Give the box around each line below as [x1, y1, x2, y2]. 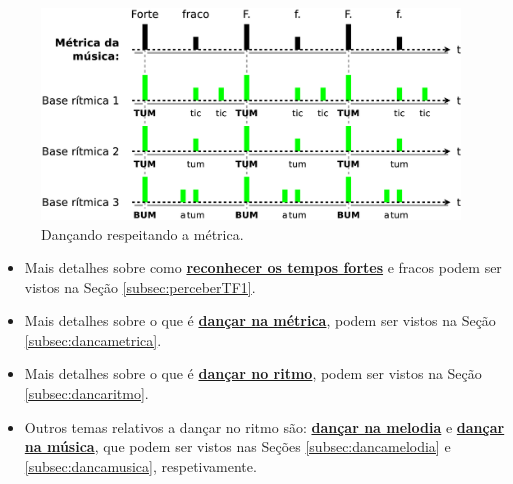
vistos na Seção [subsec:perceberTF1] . [24, 276, 256, 297]
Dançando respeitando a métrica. [41, 223, 244, 244]
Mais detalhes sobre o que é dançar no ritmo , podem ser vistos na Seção [24, 363, 482, 384]
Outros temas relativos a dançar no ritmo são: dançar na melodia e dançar [24, 416, 505, 437]
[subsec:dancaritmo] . [24, 383, 149, 404]
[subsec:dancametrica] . [24, 329, 162, 350]
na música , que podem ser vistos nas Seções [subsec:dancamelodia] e [24, 436, 451, 457]
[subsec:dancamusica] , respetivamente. [24, 455, 257, 476]
